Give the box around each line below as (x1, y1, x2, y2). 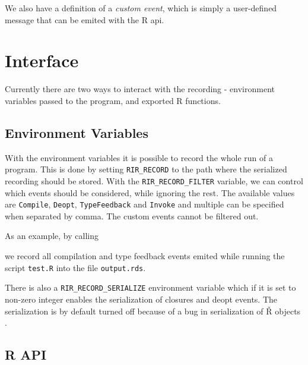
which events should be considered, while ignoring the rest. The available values (5, 186, 295, 199)
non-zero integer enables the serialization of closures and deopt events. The (5, 292, 278, 305)
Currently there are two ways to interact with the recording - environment (5, 83, 275, 95)
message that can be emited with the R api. (5, 13, 164, 26)
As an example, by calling (5, 229, 99, 242)
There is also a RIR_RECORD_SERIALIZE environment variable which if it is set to (5, 281, 296, 294)
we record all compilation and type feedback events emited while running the (5, 250, 285, 262)
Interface (5, 48, 79, 73)
